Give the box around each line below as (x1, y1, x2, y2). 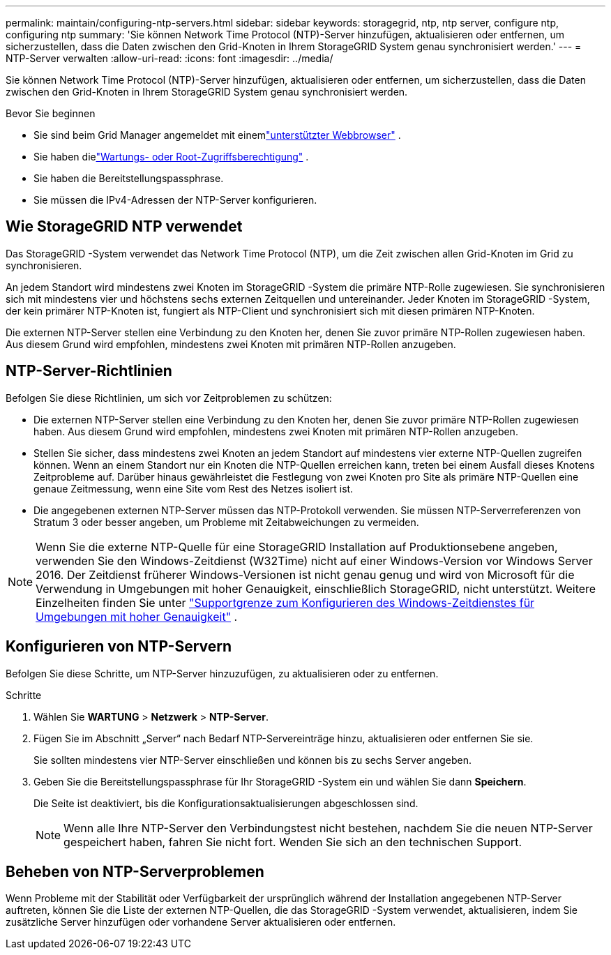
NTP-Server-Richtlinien (6, 362, 172, 380)
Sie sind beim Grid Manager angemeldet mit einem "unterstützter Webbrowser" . (33, 129, 401, 141)
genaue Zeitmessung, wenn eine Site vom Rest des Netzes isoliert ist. (33, 482, 354, 495)
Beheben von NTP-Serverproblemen (6, 862, 264, 880)
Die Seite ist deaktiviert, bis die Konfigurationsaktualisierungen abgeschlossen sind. (33, 797, 418, 809)
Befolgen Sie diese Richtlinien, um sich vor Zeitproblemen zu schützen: (6, 391, 332, 404)
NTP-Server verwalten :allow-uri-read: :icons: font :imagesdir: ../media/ (6, 52, 333, 64)
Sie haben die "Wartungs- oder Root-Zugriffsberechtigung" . (33, 151, 309, 163)
